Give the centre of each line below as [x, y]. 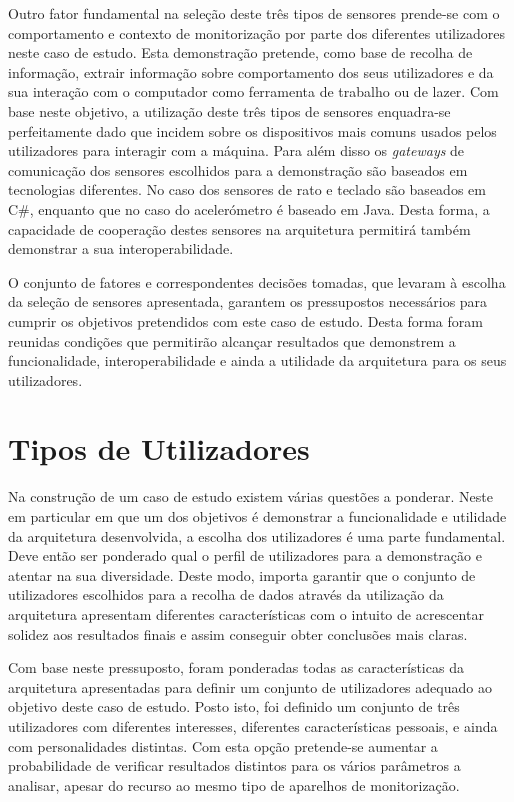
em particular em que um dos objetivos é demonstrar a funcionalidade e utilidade [257, 516]
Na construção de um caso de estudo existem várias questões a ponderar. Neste [250, 496]
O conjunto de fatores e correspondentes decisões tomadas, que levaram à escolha [257, 281]
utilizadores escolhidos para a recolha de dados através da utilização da [226, 594]
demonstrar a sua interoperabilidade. [121, 248]
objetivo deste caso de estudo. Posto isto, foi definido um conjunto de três [234, 706]
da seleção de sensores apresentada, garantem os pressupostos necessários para [248, 301]
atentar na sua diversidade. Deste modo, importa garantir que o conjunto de [242, 574]
